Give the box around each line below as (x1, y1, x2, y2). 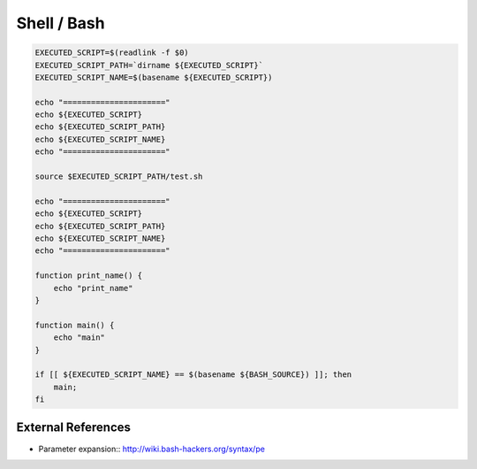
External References (16, 420, 132, 435)
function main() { (34, 319, 115, 330)
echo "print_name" (53, 283, 133, 293)
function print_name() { (34, 271, 143, 281)
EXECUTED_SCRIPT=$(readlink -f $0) (34, 48, 189, 58)
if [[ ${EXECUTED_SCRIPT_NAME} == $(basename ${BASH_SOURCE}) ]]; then (34, 370, 352, 380)
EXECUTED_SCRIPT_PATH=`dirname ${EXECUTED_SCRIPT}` (34, 60, 264, 70)
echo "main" (53, 333, 106, 342)
